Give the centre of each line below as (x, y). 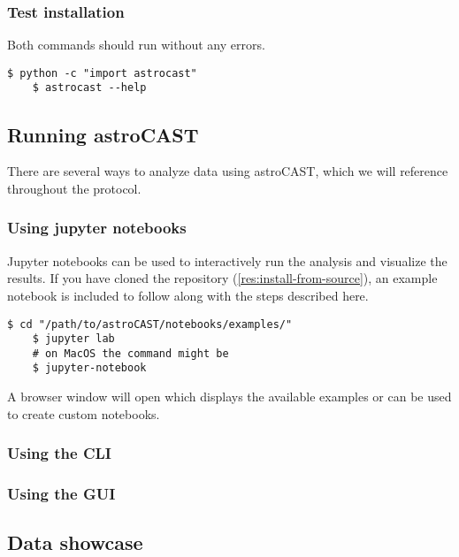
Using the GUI (61, 494)
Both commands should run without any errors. (136, 45)
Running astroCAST (103, 134)
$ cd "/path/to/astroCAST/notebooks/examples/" (150, 324)
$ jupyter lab (73, 339)
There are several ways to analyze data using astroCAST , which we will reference (228, 171)
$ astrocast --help (89, 88)
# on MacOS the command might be (130, 353)
